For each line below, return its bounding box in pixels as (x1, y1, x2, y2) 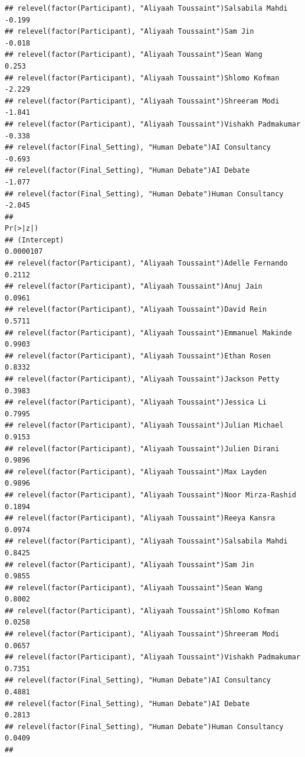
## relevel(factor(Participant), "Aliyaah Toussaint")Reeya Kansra (5, 514, 276, 523)
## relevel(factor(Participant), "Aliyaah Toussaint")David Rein (5, 305, 267, 314)
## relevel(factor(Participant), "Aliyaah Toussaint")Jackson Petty (5, 375, 280, 383)
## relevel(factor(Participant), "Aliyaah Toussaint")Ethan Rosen (5, 351, 271, 360)
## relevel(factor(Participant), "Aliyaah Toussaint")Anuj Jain (5, 282, 263, 291)
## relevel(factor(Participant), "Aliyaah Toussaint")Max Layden (5, 467, 267, 476)
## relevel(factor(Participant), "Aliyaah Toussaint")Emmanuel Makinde (5, 328, 292, 337)
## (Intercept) (5, 235, 64, 244)
